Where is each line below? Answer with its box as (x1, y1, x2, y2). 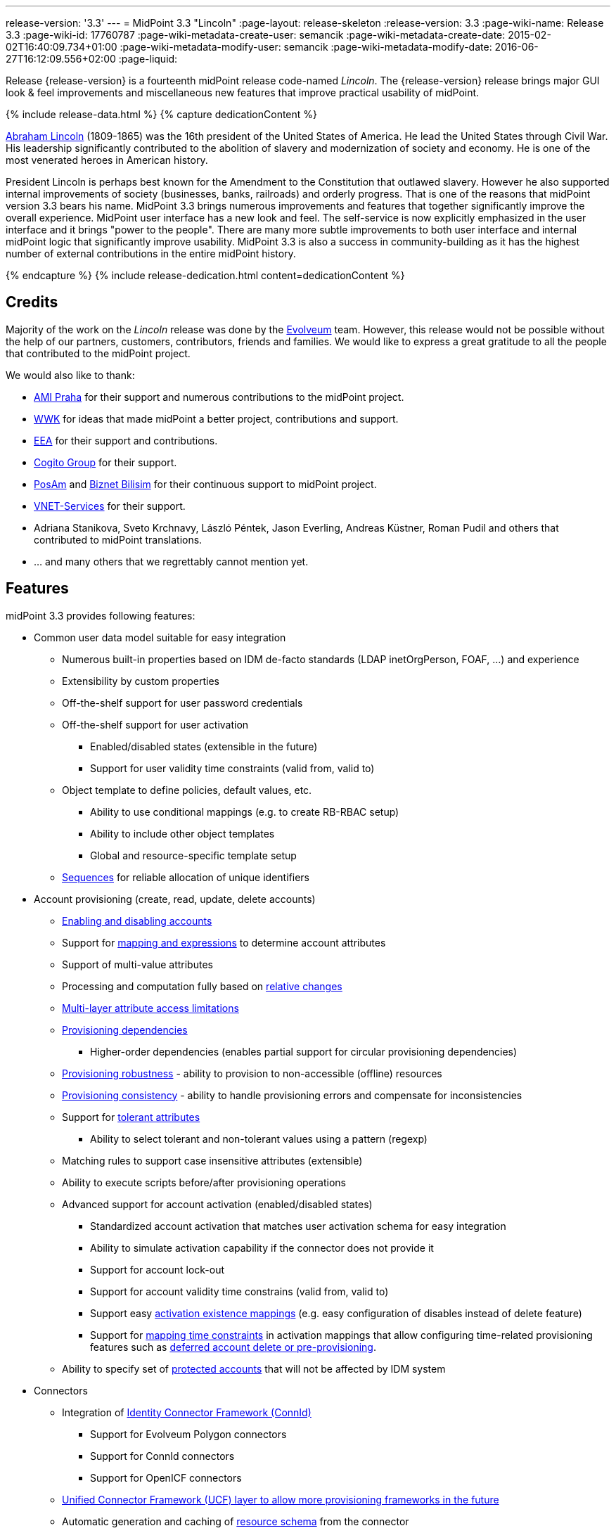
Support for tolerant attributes (62, 1110, 200, 1123)
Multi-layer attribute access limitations (62, 1001, 239, 1014)
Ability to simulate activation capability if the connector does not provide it (90, 1241, 434, 1254)
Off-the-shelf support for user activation (62, 718, 249, 731)
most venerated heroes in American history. (6, 154, 208, 166)
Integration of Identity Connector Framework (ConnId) (62, 1406, 312, 1418)
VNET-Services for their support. (34, 499, 186, 512)
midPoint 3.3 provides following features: (6, 609, 195, 622)
